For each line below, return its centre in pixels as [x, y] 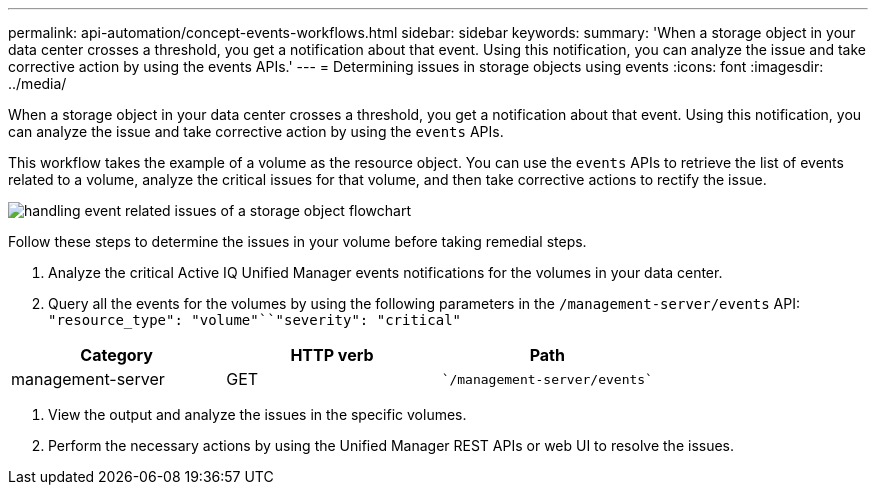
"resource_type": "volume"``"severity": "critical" [255, 320]
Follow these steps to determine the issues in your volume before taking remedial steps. [297, 241]
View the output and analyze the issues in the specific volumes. [257, 414]
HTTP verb [332, 355]
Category [116, 355]
